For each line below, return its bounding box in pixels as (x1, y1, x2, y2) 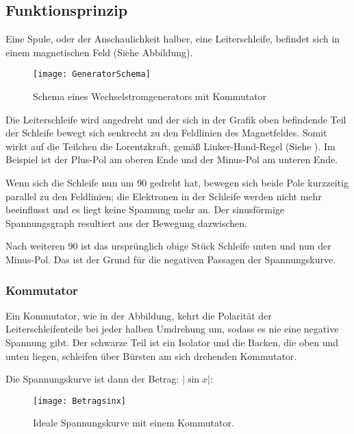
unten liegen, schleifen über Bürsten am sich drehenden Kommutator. (5, 348, 297, 363)
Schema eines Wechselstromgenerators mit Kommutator (33, 89, 267, 104)
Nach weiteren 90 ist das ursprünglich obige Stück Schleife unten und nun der (5, 239, 331, 253)
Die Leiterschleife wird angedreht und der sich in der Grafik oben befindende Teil (5, 112, 346, 126)
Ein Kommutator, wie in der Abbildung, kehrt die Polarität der (5, 308, 272, 322)
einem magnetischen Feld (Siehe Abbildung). (5, 45, 193, 59)
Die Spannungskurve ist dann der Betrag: (5, 372, 179, 386)
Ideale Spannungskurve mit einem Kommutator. (33, 415, 234, 430)
